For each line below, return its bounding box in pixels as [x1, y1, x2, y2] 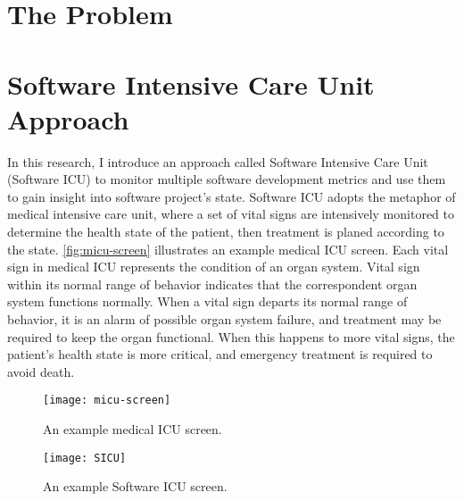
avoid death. [7, 362, 75, 380]
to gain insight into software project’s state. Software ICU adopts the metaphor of [7, 187, 456, 205]
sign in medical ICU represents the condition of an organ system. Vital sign [7, 257, 420, 276]
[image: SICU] [43, 451, 127, 464]
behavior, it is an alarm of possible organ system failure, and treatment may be [7, 310, 442, 329]
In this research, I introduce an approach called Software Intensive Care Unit [7, 152, 428, 171]
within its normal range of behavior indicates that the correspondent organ [7, 274, 418, 293]
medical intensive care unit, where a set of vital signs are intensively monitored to [7, 205, 455, 223]
